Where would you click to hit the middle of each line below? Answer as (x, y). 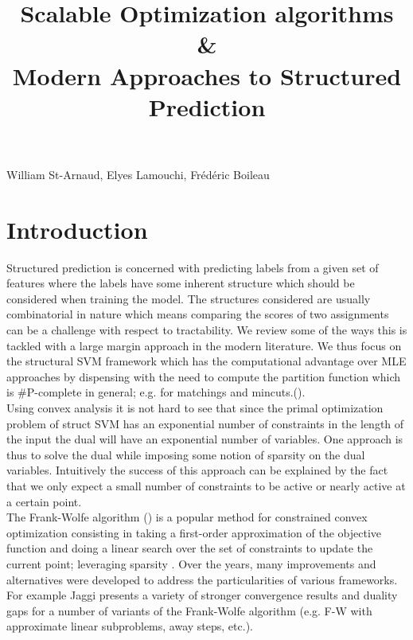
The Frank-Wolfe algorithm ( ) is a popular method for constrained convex (187, 517)
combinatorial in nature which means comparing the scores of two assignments (198, 314)
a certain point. (44, 501)
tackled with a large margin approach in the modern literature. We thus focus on (204, 345)
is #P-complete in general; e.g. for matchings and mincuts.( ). (156, 392)
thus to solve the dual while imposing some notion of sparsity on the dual (186, 454)
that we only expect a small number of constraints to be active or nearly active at (206, 485)
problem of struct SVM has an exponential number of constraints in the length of (205, 423)
